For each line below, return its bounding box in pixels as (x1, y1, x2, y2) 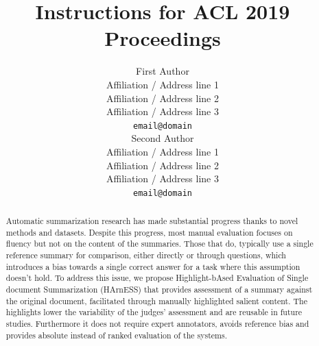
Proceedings (104, 24, 221, 52)
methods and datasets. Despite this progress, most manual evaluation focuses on (5, 226, 293, 238)
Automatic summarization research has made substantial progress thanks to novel (5, 215, 298, 227)
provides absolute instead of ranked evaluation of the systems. (5, 329, 227, 341)
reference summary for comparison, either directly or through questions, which (5, 249, 286, 261)
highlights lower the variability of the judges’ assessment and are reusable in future (5, 306, 303, 318)
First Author (136, 64, 189, 78)
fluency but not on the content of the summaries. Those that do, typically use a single (5, 238, 314, 249)
